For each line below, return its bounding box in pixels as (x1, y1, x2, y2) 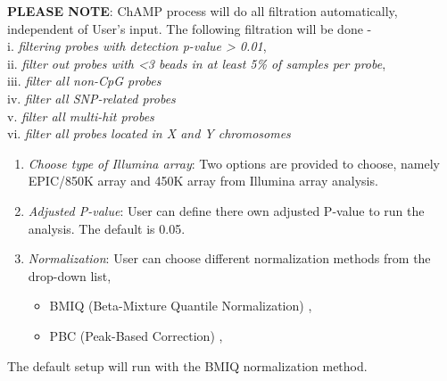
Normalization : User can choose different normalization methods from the (28, 249, 431, 268)
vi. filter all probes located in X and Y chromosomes (7, 124, 291, 143)
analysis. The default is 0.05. (28, 219, 186, 237)
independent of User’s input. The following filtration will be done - (7, 19, 372, 37)
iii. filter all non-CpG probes (7, 71, 161, 90)
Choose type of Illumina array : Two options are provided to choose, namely (28, 153, 441, 172)
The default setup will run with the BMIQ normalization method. (7, 356, 368, 375)
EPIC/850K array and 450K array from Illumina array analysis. (28, 171, 378, 190)
